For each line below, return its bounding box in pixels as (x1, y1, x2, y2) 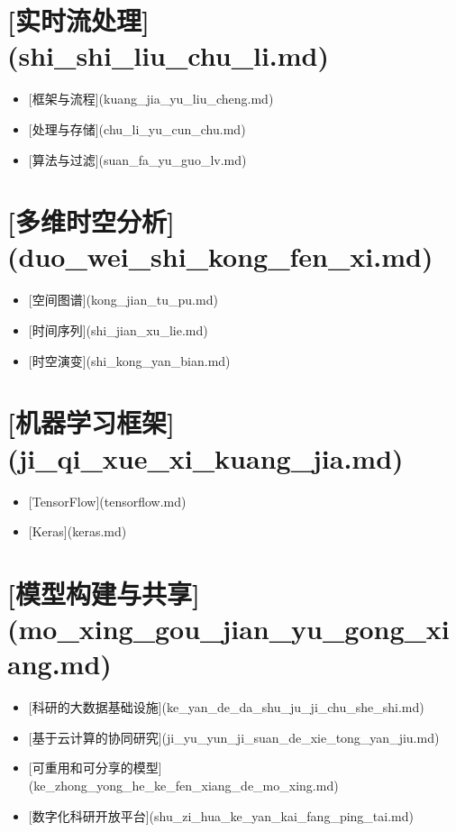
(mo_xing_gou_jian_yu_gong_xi (7, 610, 450, 647)
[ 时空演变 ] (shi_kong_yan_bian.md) (28, 351, 231, 370)
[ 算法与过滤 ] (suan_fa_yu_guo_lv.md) (28, 150, 247, 169)
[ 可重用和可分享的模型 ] (28, 758, 162, 777)
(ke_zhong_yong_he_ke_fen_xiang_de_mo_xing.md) (28, 775, 339, 794)
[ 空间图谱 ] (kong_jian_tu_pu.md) (28, 290, 218, 309)
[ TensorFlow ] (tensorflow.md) (28, 491, 187, 510)
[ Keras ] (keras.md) (28, 522, 127, 541)
